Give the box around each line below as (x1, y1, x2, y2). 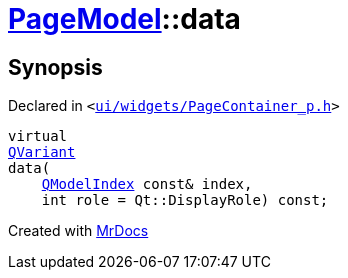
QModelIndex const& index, (41, 176, 253, 193)
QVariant (8, 144, 76, 161)
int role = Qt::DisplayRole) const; (41, 192, 329, 209)
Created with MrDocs (8, 222, 149, 240)
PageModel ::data (8, 2, 241, 36)
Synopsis (8, 54, 103, 80)
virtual (8, 128, 68, 145)
